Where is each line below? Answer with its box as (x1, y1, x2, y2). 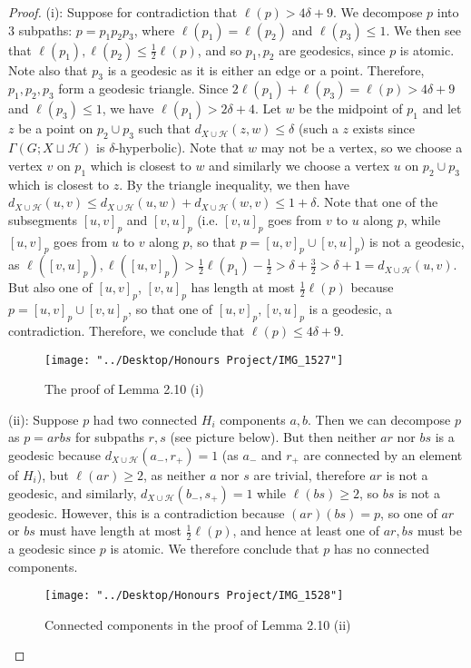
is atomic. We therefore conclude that (110, 539, 319, 557)
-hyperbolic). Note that (114, 138, 244, 157)
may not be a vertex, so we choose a (260, 138, 463, 157)
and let (422, 99, 462, 118)
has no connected (333, 539, 429, 557)
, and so (197, 40, 242, 59)
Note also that (8, 60, 88, 79)
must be (417, 521, 462, 540)
